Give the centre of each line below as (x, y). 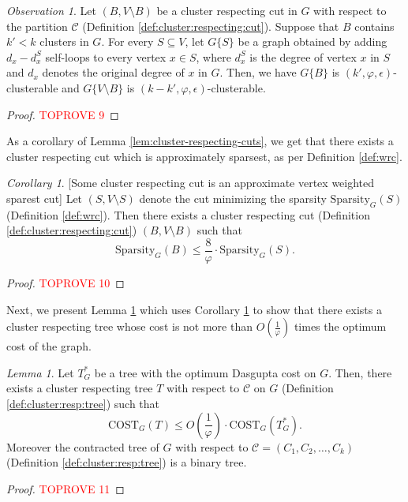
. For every (127, 41)
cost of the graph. (49, 346)
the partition (37, 26)
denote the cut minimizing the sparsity (233, 198)
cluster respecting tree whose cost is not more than (129, 326)
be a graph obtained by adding (313, 41)
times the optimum (340, 326)
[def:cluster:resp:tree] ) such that (83, 403)
